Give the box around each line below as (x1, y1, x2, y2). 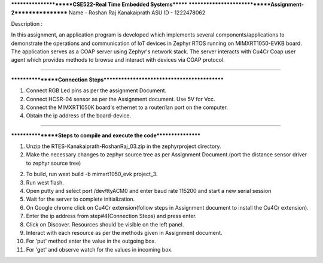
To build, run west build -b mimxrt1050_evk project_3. (26, 171, 158, 178)
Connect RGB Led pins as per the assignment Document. (26, 87, 167, 94)
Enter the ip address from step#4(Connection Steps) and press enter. (26, 213, 197, 220)
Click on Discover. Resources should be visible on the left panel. (26, 220, 184, 228)
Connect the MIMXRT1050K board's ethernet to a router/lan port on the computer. (26, 104, 228, 111)
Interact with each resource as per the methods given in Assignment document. (26, 229, 223, 236)
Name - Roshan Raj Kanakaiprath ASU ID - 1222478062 (69, 9, 206, 16)
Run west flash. (26, 179, 64, 186)
